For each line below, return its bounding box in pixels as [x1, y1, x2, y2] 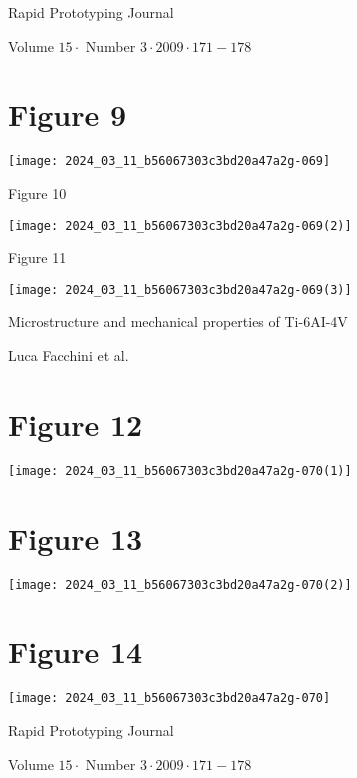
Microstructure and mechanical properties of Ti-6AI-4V [8, 311, 348, 332]
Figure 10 [8, 182, 67, 203]
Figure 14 [8, 631, 143, 672]
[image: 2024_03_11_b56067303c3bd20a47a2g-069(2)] [8, 218, 352, 233]
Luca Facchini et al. [8, 345, 129, 366]
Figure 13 [8, 517, 143, 558]
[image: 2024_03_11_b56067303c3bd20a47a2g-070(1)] [8, 463, 352, 478]
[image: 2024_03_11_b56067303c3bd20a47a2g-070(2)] [8, 577, 352, 592]
